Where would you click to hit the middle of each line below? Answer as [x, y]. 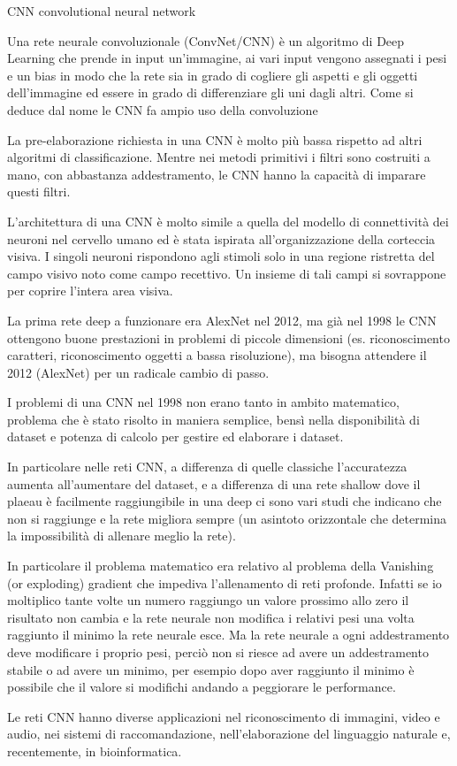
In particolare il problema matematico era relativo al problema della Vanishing [221, 566]
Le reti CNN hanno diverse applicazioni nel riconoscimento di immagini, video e [224, 716]
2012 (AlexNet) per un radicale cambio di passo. [138, 372]
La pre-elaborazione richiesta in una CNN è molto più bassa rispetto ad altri [215, 139]
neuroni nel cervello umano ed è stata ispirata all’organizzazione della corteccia [221, 238]
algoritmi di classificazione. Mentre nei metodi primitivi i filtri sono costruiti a [219, 157]
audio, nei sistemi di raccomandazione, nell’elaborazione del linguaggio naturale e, [229, 734]
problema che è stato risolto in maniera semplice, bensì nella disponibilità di [213, 419]
